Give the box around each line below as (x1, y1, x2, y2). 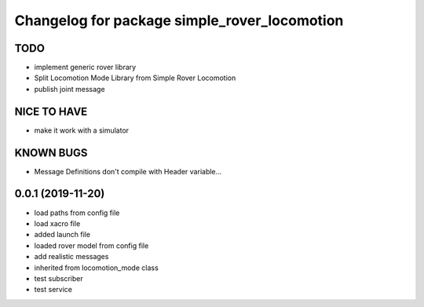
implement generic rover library (34, 63, 137, 72)
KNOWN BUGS (14, 146, 88, 159)
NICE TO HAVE (14, 104, 88, 118)
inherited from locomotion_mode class (34, 263, 159, 272)
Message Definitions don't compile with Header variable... (34, 166, 222, 176)
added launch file (34, 230, 90, 239)
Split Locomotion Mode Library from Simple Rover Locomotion (34, 73, 236, 82)
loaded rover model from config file (34, 240, 149, 250)
